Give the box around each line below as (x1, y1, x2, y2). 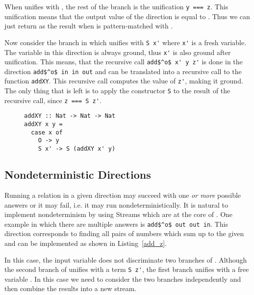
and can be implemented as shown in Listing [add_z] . (4, 238, 167, 248)
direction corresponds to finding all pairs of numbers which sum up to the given (4, 228, 244, 239)
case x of (31, 129, 63, 136)
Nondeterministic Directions (4, 167, 151, 182)
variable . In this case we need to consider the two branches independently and (4, 273, 241, 284)
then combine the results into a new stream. (4, 283, 137, 294)
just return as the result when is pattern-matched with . (4, 21, 173, 31)
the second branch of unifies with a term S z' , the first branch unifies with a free (4, 264, 249, 274)
